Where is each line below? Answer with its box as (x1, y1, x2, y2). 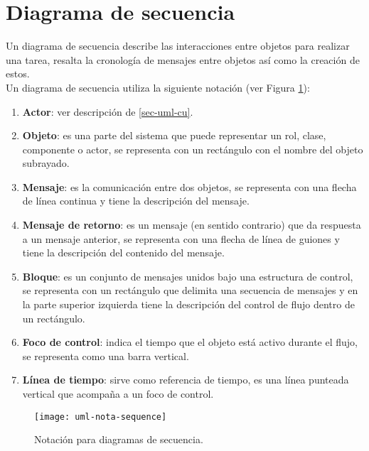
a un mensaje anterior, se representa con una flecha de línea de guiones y (22, 231, 340, 246)
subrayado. (22, 156, 70, 170)
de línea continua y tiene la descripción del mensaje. (22, 193, 250, 208)
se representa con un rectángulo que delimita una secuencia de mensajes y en (22, 283, 358, 298)
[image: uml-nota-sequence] (34, 411, 167, 422)
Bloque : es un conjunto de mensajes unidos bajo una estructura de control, (22, 268, 353, 283)
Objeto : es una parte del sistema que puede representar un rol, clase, (22, 128, 326, 143)
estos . (6, 66, 30, 81)
